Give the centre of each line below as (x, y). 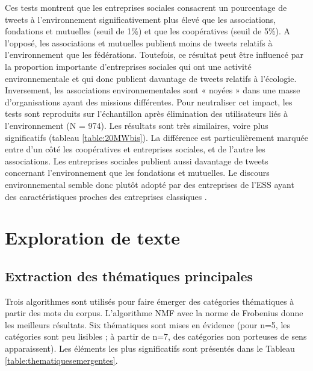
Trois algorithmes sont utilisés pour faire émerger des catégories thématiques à (150, 301)
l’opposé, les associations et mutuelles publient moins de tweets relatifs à (139, 42)
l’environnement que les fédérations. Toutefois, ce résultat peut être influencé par (154, 55)
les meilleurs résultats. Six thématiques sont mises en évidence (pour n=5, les (148, 324)
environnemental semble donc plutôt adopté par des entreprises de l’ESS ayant (150, 184)
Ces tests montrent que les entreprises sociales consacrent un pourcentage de (146, 7)
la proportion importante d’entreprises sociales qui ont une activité (128, 66)
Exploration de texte (93, 238)
